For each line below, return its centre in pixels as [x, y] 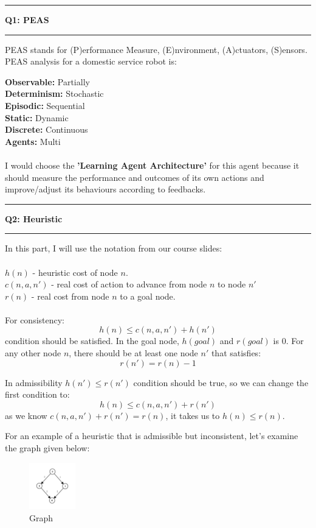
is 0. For [288, 341]
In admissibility [34, 382]
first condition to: [37, 394]
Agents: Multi [33, 141]
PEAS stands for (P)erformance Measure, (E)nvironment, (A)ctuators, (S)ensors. [156, 49]
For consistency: [35, 319]
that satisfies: [236, 353]
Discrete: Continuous [46, 129]
